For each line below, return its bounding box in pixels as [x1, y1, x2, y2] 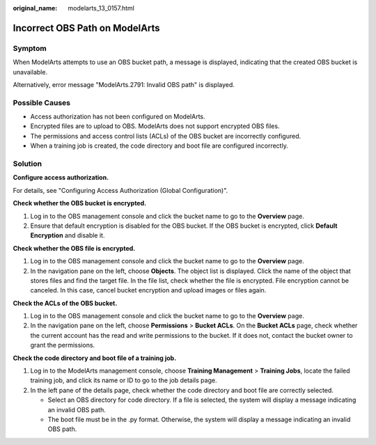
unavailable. [13, 68, 48, 76]
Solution [13, 159, 42, 169]
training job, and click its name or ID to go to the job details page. [30, 376, 217, 384]
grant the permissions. [30, 341, 95, 350]
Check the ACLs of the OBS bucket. [13, 299, 118, 307]
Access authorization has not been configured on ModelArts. [30, 112, 205, 121]
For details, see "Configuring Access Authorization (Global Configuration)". [13, 186, 228, 194]
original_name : [13, 4, 58, 12]
